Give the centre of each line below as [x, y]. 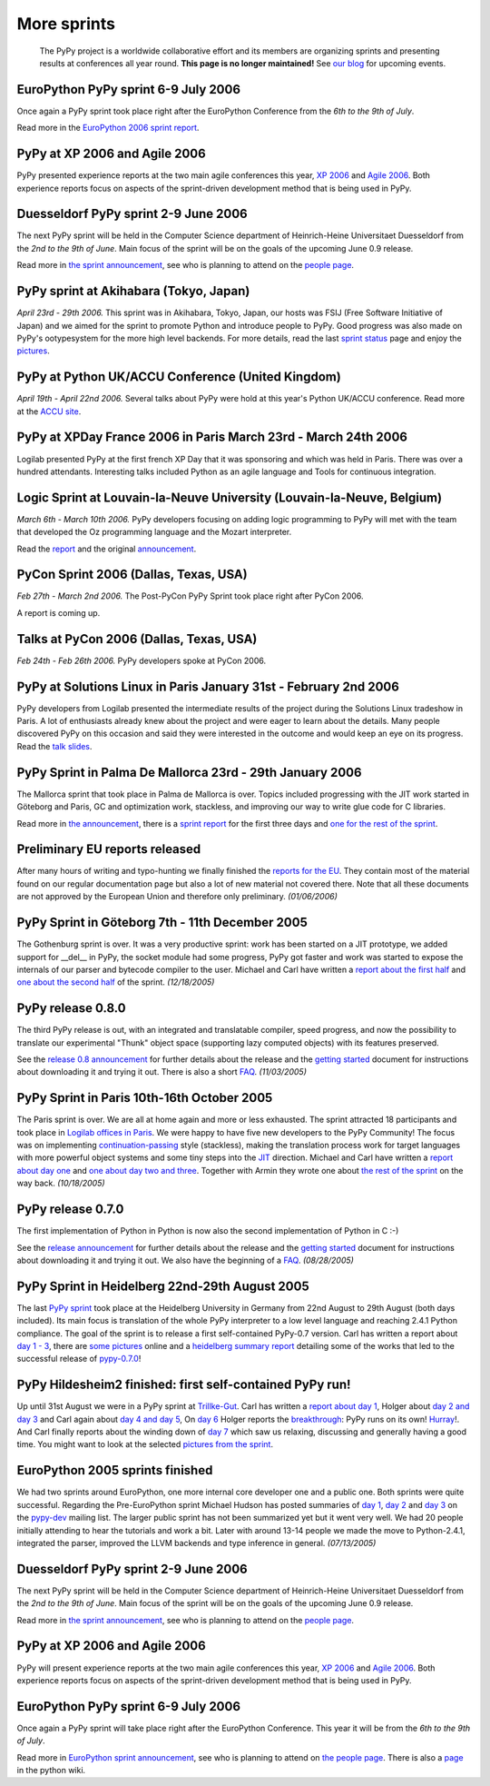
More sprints [66, 24]
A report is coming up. [59, 612]
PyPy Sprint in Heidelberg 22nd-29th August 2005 [163, 1286]
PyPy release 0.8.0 [71, 1008]
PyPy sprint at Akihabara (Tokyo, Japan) [133, 291]
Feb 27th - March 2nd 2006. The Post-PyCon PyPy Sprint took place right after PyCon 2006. [190, 596]
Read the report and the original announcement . [107, 549]
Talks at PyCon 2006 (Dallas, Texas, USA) [137, 639]
